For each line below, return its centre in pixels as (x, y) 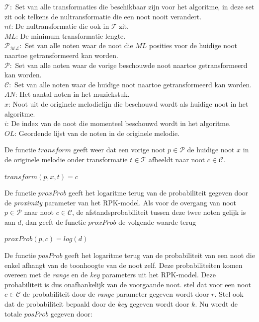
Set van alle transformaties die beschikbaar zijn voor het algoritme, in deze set (135, 6)
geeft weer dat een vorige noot (119, 150)
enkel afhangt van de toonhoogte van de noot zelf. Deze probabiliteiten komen (124, 265)
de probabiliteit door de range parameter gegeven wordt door (116, 294)
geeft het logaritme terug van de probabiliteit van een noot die (160, 255)
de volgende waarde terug (157, 222)
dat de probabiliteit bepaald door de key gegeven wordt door (97, 304)
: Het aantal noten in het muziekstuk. (72, 94)
